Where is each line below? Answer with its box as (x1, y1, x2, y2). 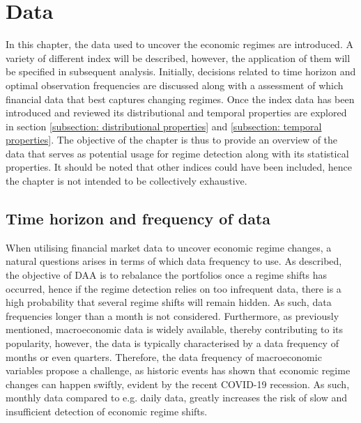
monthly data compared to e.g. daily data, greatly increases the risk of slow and (6, 390, 348, 405)
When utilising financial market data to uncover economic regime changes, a (6, 240, 332, 254)
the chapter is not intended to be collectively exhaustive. (6, 174, 247, 188)
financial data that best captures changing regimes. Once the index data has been (6, 91, 355, 106)
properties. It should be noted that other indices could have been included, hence (6, 160, 352, 174)
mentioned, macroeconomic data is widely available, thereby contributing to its (6, 322, 344, 337)
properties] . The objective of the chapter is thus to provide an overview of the (6, 132, 338, 147)
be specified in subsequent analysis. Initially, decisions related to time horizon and (6, 64, 356, 79)
